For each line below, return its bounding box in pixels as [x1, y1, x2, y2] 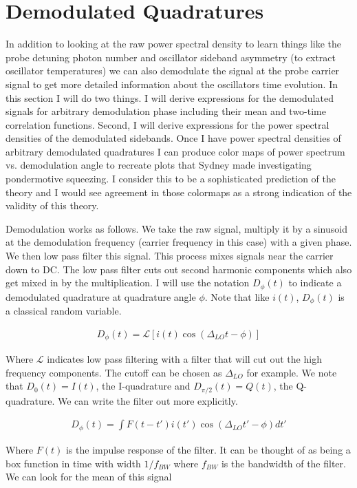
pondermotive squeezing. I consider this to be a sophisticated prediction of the [6, 171, 336, 186]
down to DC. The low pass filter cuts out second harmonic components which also [6, 262, 352, 276]
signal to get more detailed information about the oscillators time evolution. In [6, 76, 338, 91]
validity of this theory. [6, 198, 99, 213]
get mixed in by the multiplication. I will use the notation [6, 275, 250, 290]
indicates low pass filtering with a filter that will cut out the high [47, 352, 322, 366]
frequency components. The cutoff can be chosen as [6, 365, 222, 379]
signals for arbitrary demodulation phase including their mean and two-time [6, 104, 326, 118]
